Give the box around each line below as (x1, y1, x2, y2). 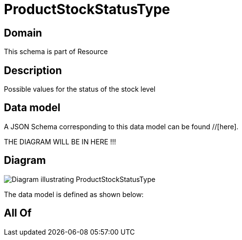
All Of (4, 207, 32, 220)
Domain (4, 26, 42, 39)
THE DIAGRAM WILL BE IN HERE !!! (4, 137, 116, 146)
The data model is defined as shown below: (4, 190, 144, 199)
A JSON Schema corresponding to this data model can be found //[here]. (4, 122, 239, 131)
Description (4, 64, 62, 77)
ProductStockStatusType (4, 1, 170, 18)
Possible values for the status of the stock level (4, 85, 156, 94)
